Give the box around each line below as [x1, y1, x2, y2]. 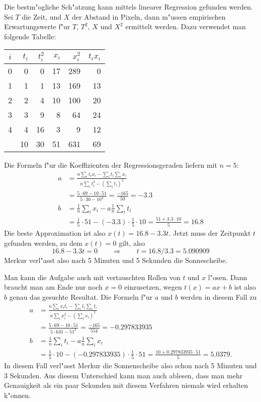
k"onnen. [4, 390, 31, 400]
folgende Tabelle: [4, 31, 56, 41]
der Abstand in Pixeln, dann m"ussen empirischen [71, 11, 226, 22]
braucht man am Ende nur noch [4, 282, 103, 292]
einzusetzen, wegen [124, 282, 182, 292]
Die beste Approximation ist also [4, 228, 106, 238]
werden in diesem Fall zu [180, 292, 257, 302]
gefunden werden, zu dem [4, 237, 82, 248]
